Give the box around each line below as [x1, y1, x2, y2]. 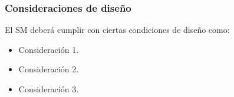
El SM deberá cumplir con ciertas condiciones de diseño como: [5, 24, 230, 36]
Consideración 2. [18, 63, 79, 75]
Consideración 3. [18, 83, 79, 95]
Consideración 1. [18, 43, 79, 55]
